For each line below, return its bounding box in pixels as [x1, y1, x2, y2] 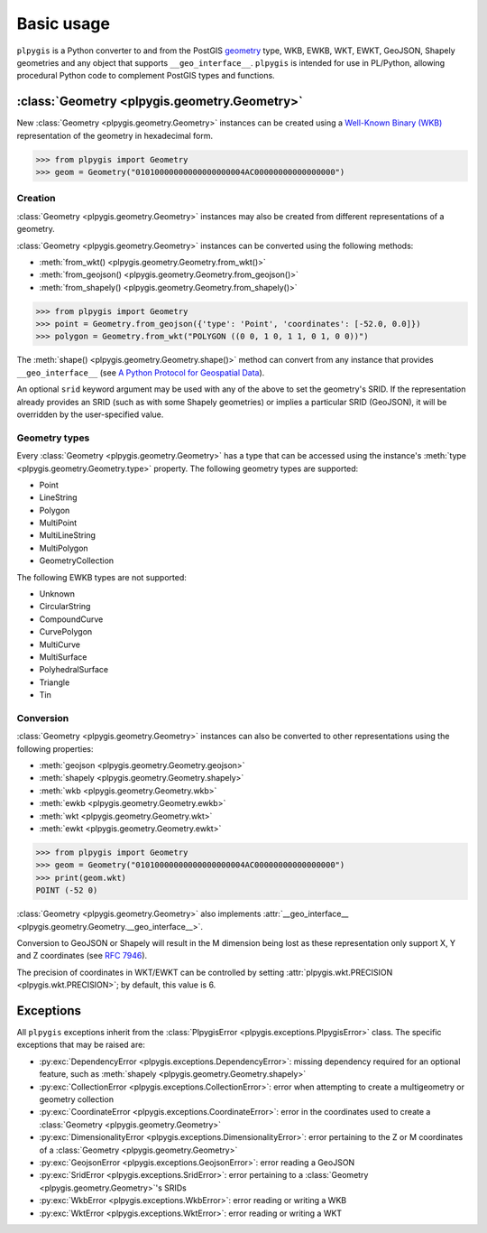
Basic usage [16, 14, 110, 33]
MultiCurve [39, 639, 81, 650]
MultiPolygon [39, 542, 89, 553]
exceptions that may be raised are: [16, 1039, 146, 1051]
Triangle [39, 677, 70, 688]
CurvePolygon [39, 626, 93, 637]
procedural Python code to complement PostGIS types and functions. [16, 70, 275, 81]
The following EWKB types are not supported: [16, 571, 187, 582]
